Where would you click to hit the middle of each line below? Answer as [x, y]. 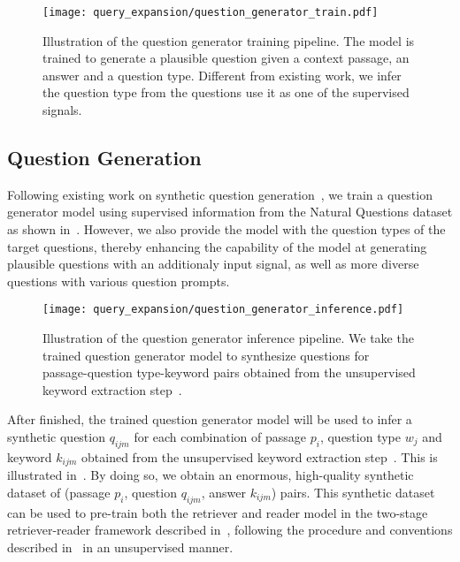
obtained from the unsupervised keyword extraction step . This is [260, 456]
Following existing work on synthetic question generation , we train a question [220, 194]
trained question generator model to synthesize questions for [206, 355]
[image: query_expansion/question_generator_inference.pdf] [223, 310]
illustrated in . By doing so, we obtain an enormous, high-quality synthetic [211, 475]
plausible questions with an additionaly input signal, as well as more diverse [213, 264]
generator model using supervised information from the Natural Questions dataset [230, 212]
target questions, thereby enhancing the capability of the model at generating [217, 246]
